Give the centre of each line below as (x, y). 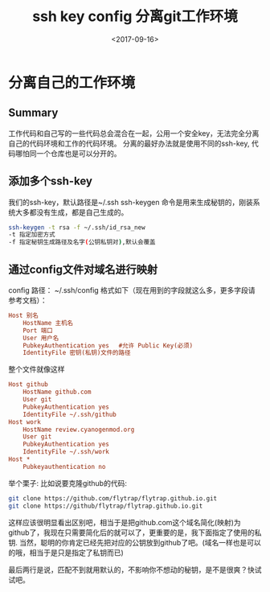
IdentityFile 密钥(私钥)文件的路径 (77, 353)
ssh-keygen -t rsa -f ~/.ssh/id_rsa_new (77, 227)
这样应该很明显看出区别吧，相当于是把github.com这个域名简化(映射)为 (125, 522)
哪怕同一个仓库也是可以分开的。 (68, 153)
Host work (25, 422)
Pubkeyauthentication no (64, 467)
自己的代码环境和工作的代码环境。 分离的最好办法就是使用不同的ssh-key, (129, 143)
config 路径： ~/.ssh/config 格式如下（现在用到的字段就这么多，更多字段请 (132, 290)
